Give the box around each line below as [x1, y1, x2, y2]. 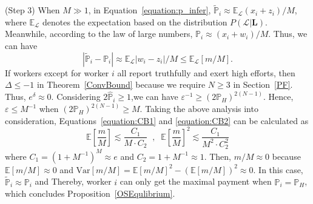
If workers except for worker [5, 66, 109, 79]
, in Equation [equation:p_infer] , [88, 4, 211, 16]
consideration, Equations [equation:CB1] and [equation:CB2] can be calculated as [5, 114, 309, 127]
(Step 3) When [5, 4, 60, 16]
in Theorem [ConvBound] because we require [36, 78, 206, 91]
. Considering [51, 90, 101, 103]
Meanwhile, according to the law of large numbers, [5, 27, 193, 40]
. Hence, [263, 90, 294, 103]
